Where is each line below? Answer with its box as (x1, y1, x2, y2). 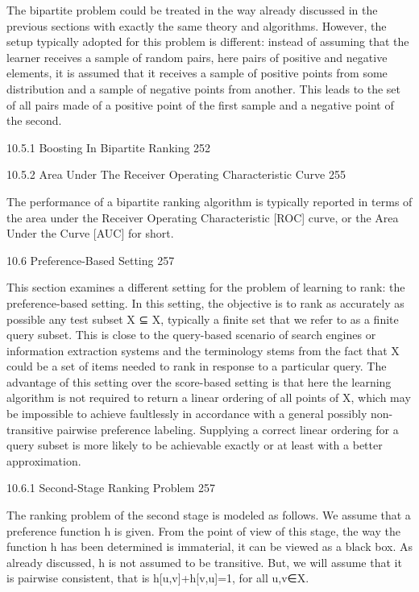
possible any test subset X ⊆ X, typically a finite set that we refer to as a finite (6, 310, 399, 327)
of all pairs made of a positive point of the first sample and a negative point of (6, 96, 394, 113)
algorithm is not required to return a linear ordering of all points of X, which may (6, 389, 411, 406)
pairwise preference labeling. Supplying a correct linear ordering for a (56, 420, 399, 437)
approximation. (6, 452, 81, 469)
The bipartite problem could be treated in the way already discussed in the (6, 2, 378, 18)
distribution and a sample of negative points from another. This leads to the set (6, 80, 401, 97)
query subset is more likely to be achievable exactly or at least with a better (6, 437, 383, 453)
